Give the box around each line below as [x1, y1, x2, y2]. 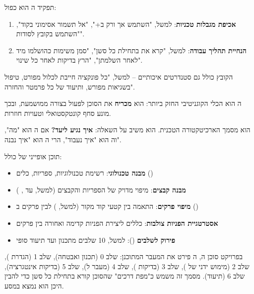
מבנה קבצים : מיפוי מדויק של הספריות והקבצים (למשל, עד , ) [16, 184, 186, 195]
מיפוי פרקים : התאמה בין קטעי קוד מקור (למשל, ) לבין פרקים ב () [16, 201, 198, 211]
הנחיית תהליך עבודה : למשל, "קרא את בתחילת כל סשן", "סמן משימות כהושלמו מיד [16, 45, 247, 55]
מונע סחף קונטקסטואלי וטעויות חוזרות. [4, 107, 111, 118]
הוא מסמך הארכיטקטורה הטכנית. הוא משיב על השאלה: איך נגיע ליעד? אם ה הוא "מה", [4, 124, 251, 135]
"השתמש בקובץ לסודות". [16, 28, 85, 39]
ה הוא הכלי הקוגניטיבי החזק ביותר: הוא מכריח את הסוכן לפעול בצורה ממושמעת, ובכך [4, 98, 242, 108]
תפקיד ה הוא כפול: [4, 2, 57, 12]
